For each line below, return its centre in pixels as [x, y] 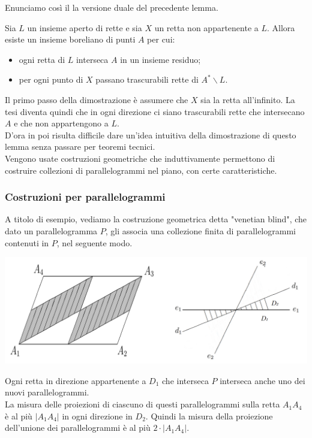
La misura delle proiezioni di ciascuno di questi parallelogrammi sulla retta [142, 404]
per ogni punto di [51, 79]
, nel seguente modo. [94, 242]
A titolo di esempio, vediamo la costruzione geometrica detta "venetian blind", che [156, 219]
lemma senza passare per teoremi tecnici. [80, 146]
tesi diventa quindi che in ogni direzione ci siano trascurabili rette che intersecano [155, 111]
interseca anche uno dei [262, 380]
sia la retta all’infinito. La [248, 99]
